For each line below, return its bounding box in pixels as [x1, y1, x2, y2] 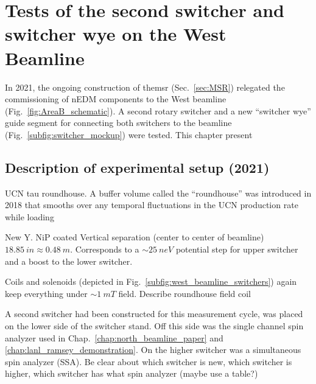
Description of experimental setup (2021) [5, 158, 270, 176]
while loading [5, 210, 54, 223]
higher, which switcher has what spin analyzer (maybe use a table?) [5, 367, 258, 380]
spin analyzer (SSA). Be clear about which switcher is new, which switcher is [5, 355, 292, 368]
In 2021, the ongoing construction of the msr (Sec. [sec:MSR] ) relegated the [5, 80, 285, 93]
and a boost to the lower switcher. [5, 254, 133, 267]
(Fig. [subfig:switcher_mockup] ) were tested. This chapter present [5, 128, 253, 141]
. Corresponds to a [70, 243, 139, 256]
